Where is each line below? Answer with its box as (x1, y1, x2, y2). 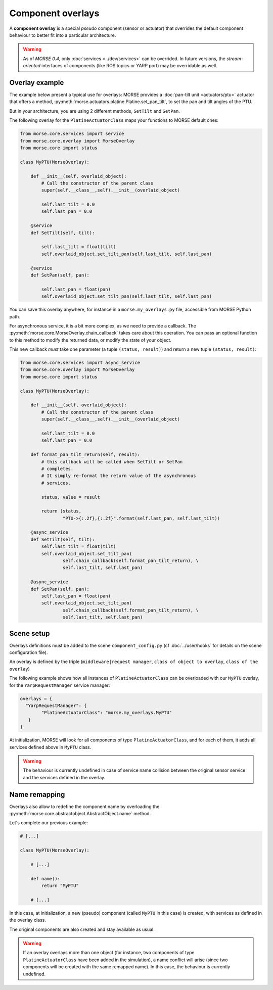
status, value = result (41, 494, 101, 500)
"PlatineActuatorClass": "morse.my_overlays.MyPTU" (41, 710, 172, 716)
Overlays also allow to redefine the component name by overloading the (9, 804, 160, 810)
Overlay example (9, 78, 64, 87)
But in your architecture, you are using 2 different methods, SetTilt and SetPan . (9, 108, 180, 114)
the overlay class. (9, 917, 47, 923)
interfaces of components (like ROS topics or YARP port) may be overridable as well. (41, 63, 217, 69)
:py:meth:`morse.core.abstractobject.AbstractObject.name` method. (9, 810, 151, 816)
